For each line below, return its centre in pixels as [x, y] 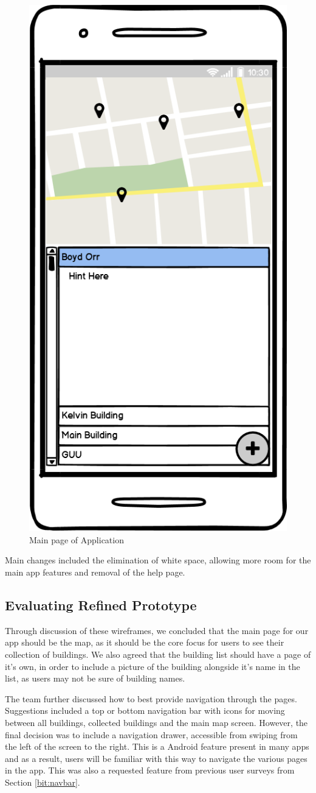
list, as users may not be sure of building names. [95, 678]
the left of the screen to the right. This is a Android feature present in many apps [157, 746]
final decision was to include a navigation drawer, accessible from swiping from [151, 734]
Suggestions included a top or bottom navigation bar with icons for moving [145, 710]
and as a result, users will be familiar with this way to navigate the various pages [156, 758]
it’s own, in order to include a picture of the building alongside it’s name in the [153, 666]
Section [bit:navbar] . [43, 782]
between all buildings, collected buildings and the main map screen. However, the [156, 722]
